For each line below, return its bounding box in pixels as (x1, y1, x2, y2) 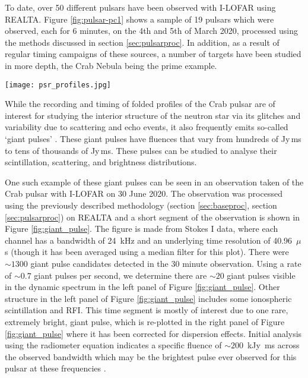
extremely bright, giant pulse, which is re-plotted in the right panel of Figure (5, 315, 285, 327)
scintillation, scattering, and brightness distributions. (5, 156, 197, 168)
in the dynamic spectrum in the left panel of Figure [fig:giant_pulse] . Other (5, 281, 280, 293)
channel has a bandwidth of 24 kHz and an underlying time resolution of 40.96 (5, 234, 293, 246)
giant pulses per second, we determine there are (34, 269, 207, 281)
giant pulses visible (227, 269, 296, 281)
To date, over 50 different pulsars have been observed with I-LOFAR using (5, 1, 276, 13)
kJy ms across (247, 339, 300, 351)
